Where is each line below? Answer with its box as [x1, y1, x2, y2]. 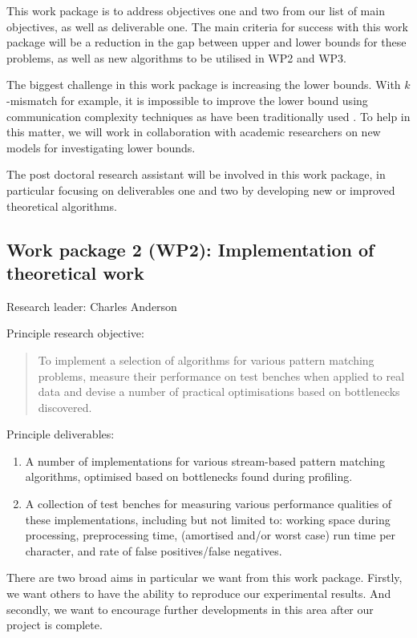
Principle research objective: [6, 325, 144, 341]
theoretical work [6, 260, 144, 285]
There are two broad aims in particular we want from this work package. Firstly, [6, 569, 403, 586]
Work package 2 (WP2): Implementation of [6, 236, 374, 261]
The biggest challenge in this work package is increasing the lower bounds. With [6, 76, 401, 93]
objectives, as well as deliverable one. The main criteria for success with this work [6, 18, 408, 34]
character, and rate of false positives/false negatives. [25, 542, 282, 559]
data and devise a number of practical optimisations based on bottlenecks [38, 383, 400, 400]
